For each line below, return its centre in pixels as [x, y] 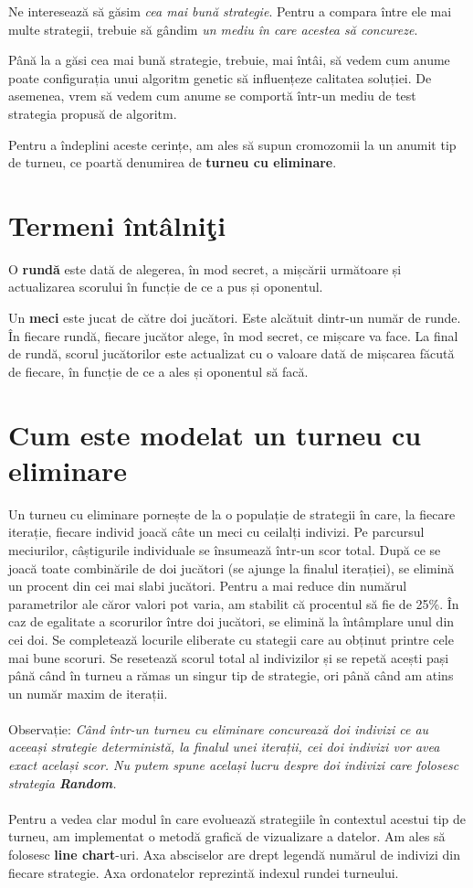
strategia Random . [63, 782]
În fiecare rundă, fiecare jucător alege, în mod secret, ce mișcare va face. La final [233, 335]
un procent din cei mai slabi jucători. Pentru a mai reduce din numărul [208, 586]
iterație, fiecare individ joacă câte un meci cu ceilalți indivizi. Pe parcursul [216, 532]
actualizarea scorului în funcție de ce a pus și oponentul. [166, 287]
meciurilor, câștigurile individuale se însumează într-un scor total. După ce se [225, 549]
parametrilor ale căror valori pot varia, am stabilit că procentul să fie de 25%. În [234, 603]
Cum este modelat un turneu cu [215, 434]
